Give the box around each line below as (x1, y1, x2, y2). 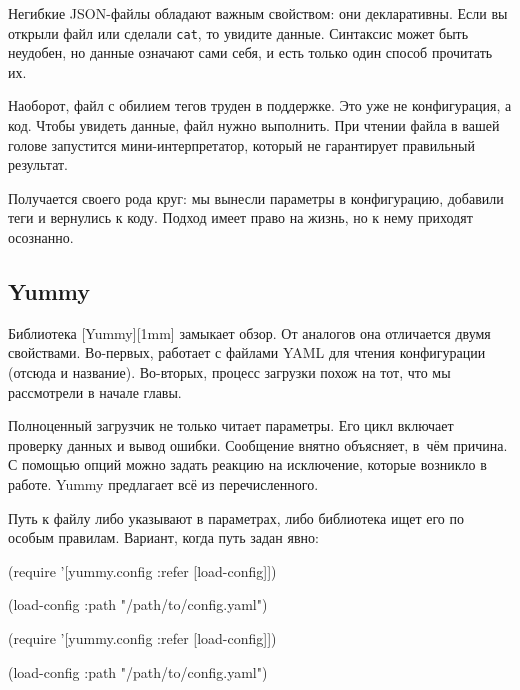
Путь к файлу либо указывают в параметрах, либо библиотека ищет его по (8, 507, 464, 528)
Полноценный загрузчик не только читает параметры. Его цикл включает (8, 415, 454, 436)
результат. (8, 154, 68, 175)
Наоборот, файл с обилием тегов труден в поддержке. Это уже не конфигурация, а (8, 95, 512, 116)
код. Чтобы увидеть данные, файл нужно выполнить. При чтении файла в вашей (8, 115, 500, 136)
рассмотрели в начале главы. (8, 381, 182, 402)
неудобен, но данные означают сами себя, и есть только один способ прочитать (8, 42, 493, 63)
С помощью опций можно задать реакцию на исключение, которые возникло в (8, 454, 487, 475)
